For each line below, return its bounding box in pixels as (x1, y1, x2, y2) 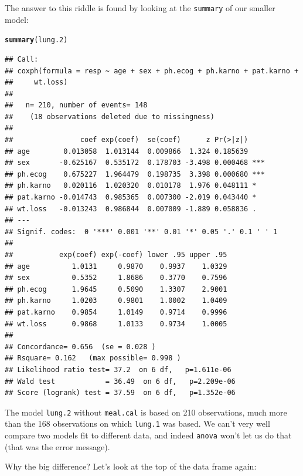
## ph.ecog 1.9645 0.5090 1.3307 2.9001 (5, 285, 227, 293)
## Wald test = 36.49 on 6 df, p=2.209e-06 (5, 377, 236, 386)
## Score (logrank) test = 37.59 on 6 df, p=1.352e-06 (5, 389, 236, 397)
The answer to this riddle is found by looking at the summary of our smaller (5, 2, 275, 13)
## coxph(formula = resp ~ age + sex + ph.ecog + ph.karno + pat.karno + (5, 66, 299, 75)
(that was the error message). (5, 440, 110, 453)
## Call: (5, 55, 39, 63)
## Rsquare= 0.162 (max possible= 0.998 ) (5, 354, 181, 363)
